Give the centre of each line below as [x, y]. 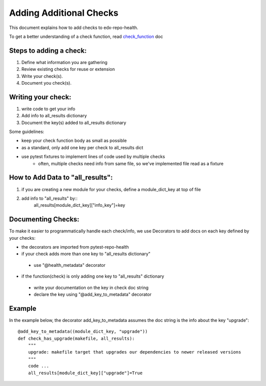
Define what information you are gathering [65, 62]
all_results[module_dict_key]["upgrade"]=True [85, 373]
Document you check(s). [46, 83]
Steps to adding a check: [48, 50]
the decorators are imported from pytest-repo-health [75, 247]
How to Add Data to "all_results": [61, 177]
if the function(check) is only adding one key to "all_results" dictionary [93, 276]
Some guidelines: [27, 132]
